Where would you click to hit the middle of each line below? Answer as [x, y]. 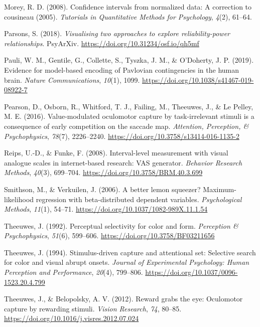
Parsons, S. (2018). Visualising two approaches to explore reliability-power [117, 33]
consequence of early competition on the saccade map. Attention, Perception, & [126, 126]
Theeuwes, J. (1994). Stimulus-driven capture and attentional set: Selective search [130, 252]
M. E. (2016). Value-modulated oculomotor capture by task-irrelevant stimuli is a [129, 116]
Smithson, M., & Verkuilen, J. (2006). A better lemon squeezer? [102, 189]
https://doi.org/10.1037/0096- [191, 272]
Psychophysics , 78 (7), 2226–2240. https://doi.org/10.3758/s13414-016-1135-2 [122, 136]
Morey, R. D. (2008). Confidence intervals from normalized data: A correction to [128, 7]
